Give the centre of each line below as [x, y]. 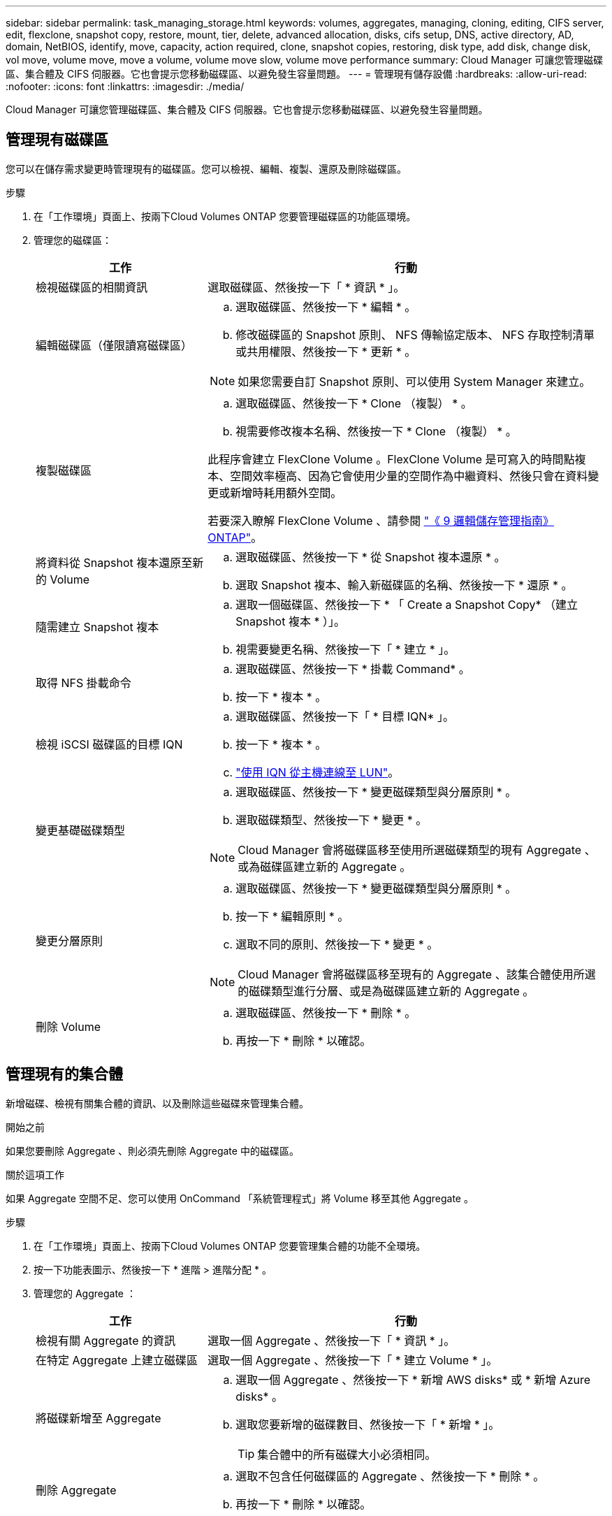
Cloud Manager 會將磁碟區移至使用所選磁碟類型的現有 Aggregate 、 [417, 850]
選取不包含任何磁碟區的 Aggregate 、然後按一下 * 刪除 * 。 [390, 1476]
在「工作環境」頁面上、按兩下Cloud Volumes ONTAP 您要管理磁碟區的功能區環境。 [225, 216]
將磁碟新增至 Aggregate [99, 1418]
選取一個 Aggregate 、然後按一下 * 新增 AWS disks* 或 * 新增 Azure [413, 1379]
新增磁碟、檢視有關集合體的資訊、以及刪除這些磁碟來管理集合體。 [157, 1103]
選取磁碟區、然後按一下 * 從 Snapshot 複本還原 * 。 [371, 557]
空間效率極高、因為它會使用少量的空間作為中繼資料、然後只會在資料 [409, 476]
